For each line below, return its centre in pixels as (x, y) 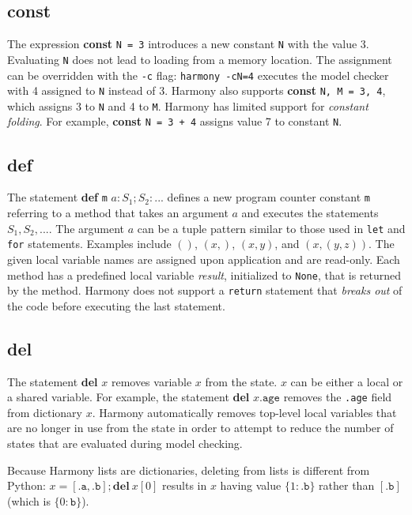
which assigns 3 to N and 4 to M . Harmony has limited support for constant (188, 105)
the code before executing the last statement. (116, 305)
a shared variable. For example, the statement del (129, 397)
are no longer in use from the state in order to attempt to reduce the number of (200, 428)
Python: (26, 485)
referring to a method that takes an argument (118, 212)
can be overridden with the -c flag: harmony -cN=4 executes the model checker (198, 75)
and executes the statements (310, 212)
